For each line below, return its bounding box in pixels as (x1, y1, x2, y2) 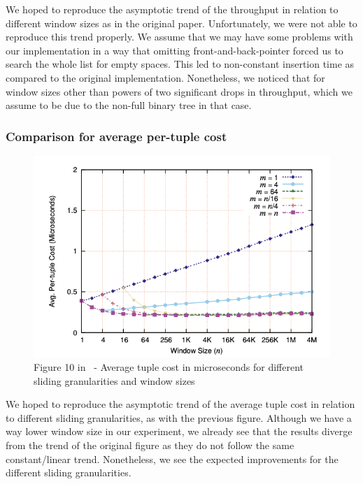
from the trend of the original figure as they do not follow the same (6, 438, 294, 452)
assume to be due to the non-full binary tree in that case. (6, 98, 252, 112)
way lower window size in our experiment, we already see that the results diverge (6, 424, 353, 439)
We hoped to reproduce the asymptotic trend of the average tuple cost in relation (6, 397, 355, 411)
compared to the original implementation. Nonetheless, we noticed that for (6, 70, 325, 85)
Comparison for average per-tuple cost (6, 127, 227, 145)
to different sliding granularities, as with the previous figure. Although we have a (6, 410, 352, 425)
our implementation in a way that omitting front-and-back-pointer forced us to (6, 43, 343, 57)
